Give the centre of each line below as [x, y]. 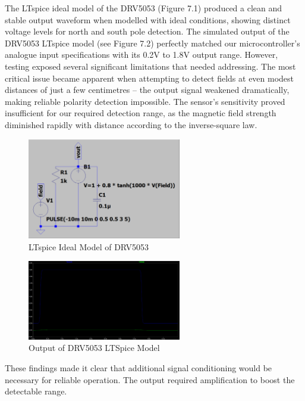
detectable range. [36, 391]
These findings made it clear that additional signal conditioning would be [139, 368]
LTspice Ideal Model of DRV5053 [89, 246]
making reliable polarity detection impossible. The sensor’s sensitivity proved [145, 101]
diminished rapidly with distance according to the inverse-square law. [131, 124]
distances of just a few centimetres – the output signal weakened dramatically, [147, 90]
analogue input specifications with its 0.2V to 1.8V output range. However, [142, 55]
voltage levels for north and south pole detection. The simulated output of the [147, 31]
